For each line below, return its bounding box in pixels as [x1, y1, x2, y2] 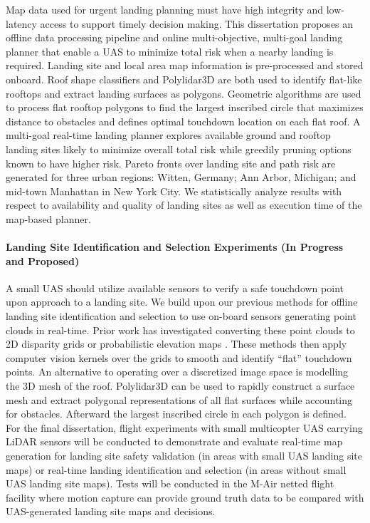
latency [6, 16, 37, 31]
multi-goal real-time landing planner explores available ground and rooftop [6, 128, 331, 143]
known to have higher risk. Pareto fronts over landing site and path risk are [6, 155, 336, 170]
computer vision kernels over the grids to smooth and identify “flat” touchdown [6, 350, 352, 365]
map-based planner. [6, 211, 91, 226]
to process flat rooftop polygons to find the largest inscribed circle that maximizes [6, 100, 364, 115]
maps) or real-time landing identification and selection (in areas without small [6, 462, 347, 477]
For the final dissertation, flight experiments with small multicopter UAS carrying [6, 420, 363, 435]
